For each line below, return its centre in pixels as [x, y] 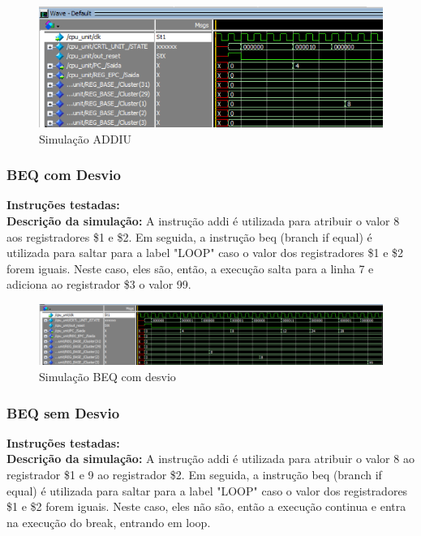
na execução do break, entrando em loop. [109, 522]
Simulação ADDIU [85, 138]
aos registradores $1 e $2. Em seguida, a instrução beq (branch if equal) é [189, 236]
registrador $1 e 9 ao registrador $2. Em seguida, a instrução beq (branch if [194, 474]
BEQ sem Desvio [63, 412]
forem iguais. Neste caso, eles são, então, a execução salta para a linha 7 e [190, 268]
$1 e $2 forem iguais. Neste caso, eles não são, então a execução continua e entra [206, 506]
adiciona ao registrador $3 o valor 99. [99, 284]
